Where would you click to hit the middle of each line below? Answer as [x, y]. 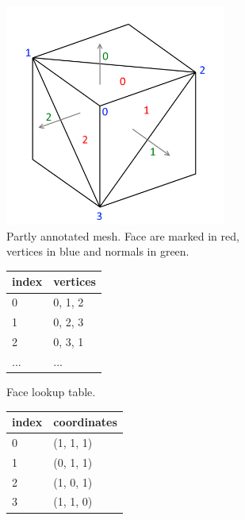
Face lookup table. [51, 391]
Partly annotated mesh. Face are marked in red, [123, 235]
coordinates [85, 422]
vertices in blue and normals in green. [98, 251]
